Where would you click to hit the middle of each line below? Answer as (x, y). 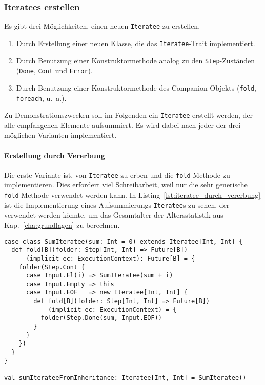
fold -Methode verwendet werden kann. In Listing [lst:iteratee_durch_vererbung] (132, 195)
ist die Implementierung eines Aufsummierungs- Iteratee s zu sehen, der (117, 205)
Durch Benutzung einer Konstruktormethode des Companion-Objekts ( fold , (136, 87)
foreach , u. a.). (41, 98)
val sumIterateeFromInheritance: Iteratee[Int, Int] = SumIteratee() (125, 378)
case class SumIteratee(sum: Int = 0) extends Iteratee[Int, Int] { (124, 241)
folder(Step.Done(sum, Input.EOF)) (101, 318)
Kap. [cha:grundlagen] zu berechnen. (62, 224)
